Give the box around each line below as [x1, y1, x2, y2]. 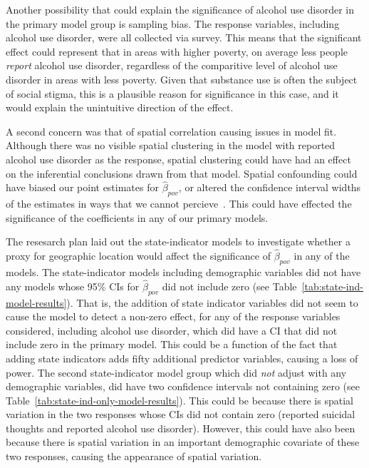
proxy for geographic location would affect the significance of [6, 248, 271, 263]
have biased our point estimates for [6, 180, 159, 195]
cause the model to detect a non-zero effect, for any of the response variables [6, 309, 341, 324]
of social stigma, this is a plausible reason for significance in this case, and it [6, 86, 339, 101]
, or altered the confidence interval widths [178, 180, 361, 195]
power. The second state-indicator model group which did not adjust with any [6, 365, 347, 380]
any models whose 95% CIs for [6, 278, 140, 293]
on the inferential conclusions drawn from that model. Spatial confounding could [6, 166, 358, 180]
